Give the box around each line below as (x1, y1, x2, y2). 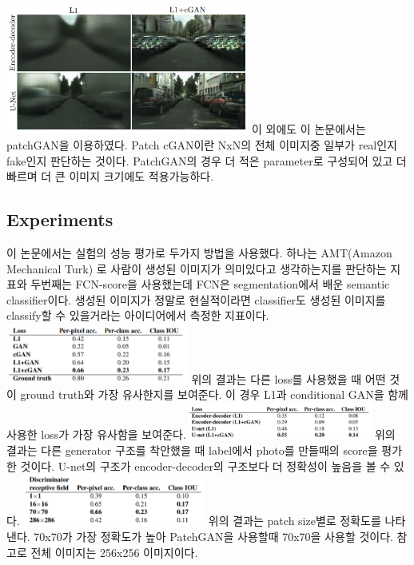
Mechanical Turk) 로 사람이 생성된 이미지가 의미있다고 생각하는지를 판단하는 (6, 260, 387, 277)
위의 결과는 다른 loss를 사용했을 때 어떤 (191, 370, 386, 387)
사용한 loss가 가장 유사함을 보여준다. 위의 (6, 426, 396, 443)
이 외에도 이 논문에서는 (252, 121, 366, 137)
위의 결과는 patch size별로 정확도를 (208, 512, 381, 529)
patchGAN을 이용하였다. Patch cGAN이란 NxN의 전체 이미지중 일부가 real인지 (6, 137, 398, 153)
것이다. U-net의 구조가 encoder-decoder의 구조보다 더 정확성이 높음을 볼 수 (20, 457, 391, 474)
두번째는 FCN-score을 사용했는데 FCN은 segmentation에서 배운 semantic (30, 276, 390, 292)
